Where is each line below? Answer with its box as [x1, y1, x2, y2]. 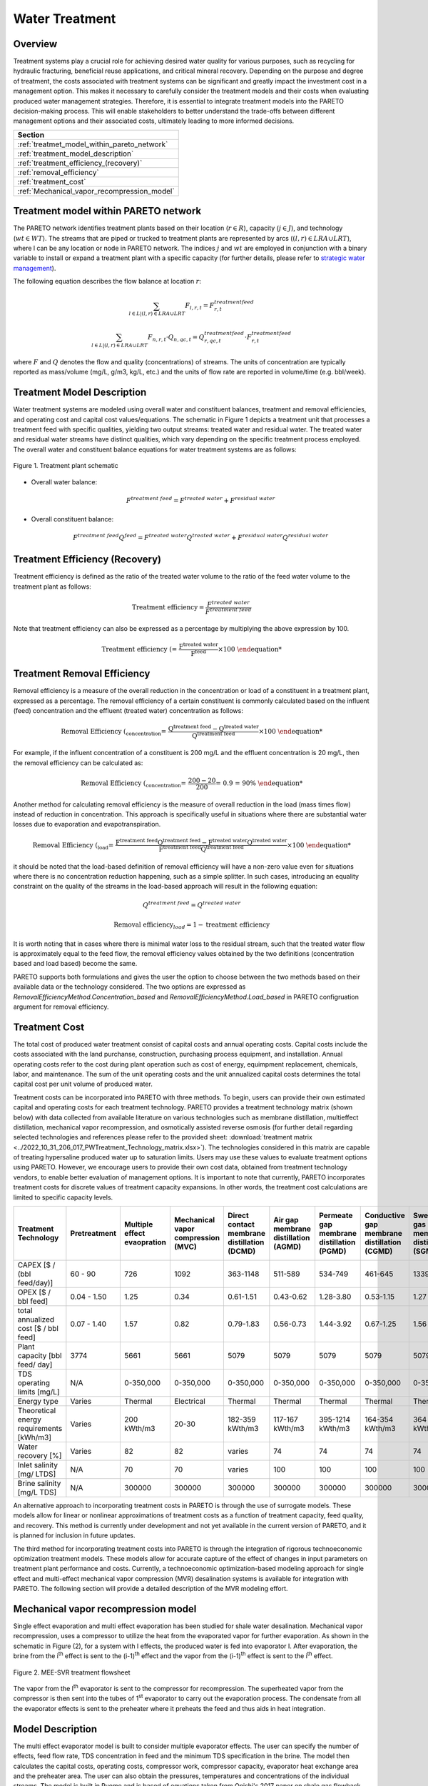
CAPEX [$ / [17, 1260, 56, 1270]
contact [228, 1219, 255, 1229]
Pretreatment [70, 1229, 117, 1239]
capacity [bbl [17, 1351, 62, 1361]
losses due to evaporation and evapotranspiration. [13, 820, 161, 829]
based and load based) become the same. [13, 959, 138, 968]
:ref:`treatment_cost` [17, 176, 86, 186]
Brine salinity [17, 1479, 61, 1489]
